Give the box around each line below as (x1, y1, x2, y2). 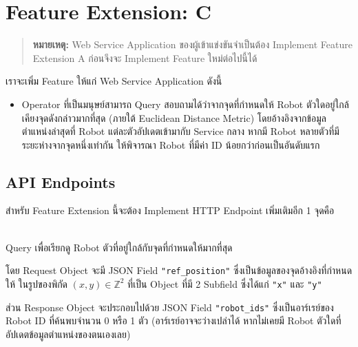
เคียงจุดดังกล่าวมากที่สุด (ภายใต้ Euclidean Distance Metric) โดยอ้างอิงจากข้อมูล (21, 110, 326, 125)
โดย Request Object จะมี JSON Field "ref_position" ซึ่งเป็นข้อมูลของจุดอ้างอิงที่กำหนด (6, 263, 352, 277)
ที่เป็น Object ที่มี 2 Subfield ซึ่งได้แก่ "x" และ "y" (127, 276, 322, 291)
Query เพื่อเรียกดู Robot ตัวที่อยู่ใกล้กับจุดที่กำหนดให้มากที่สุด (6, 240, 233, 254)
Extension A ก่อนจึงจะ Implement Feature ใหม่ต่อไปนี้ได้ (32, 50, 257, 65)
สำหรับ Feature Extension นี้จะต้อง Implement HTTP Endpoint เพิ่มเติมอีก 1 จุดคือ (6, 203, 335, 218)
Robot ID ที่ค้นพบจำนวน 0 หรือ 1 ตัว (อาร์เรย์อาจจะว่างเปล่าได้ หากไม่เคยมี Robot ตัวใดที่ (6, 313, 341, 328)
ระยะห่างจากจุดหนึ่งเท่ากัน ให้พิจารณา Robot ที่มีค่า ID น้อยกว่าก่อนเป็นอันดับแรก (21, 137, 320, 151)
